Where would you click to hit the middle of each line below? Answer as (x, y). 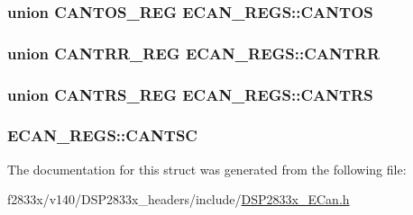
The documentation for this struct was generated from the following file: (207, 169)
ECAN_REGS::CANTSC (102, 135)
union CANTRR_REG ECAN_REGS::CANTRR (194, 53)
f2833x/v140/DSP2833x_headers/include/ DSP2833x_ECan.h (179, 199)
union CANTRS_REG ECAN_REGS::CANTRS (190, 94)
